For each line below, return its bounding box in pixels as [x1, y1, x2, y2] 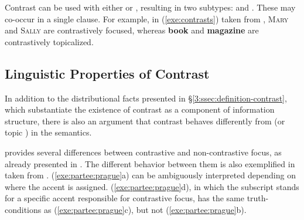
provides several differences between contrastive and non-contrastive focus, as [5, 145, 282, 158]
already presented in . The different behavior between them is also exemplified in [5, 157, 295, 170]
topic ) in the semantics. [5, 126, 92, 138]
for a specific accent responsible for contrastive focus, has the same [5, 192, 244, 204]
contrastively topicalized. [5, 35, 94, 48]
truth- [247, 192, 269, 204]
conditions [5, 203, 42, 215]
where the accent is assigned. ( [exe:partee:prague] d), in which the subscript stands [5, 180, 299, 192]
